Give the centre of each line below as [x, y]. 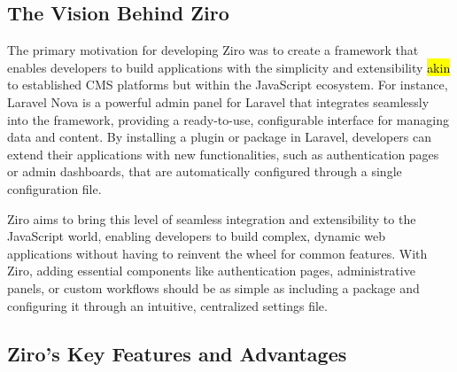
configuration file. [54, 188]
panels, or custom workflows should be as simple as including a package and [213, 287]
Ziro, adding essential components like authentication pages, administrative [211, 271]
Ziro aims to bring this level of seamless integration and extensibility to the [212, 218]
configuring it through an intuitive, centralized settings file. [167, 305]
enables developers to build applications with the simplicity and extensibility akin [229, 67]
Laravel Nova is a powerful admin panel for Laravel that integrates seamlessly [218, 101]
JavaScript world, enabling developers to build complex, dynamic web [197, 236]
